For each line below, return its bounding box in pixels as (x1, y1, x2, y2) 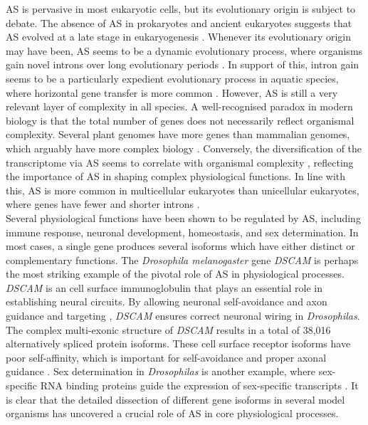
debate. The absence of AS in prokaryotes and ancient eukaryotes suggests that (6, 15, 352, 30)
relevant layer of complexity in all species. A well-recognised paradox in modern (6, 99, 353, 114)
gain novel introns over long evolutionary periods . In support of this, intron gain (6, 57, 359, 72)
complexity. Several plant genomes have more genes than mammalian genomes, (6, 127, 350, 142)
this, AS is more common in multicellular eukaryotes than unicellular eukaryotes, (6, 182, 359, 197)
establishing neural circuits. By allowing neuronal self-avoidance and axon (6, 294, 327, 309)
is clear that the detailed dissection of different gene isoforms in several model (6, 392, 345, 406)
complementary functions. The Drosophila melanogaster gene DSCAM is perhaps (6, 252, 359, 267)
